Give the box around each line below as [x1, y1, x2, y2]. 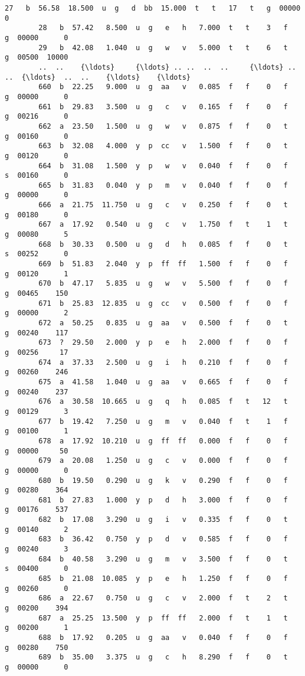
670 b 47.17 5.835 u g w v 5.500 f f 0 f [38, 279, 288, 288]
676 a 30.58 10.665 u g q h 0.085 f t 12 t [38, 397, 288, 406]
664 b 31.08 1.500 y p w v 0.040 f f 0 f [38, 161, 288, 170]
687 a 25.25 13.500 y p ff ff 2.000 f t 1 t [38, 613, 288, 622]
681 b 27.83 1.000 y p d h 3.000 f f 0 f [38, 495, 288, 504]
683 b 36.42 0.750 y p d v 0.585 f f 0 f [38, 535, 288, 544]
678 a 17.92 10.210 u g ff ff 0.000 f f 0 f [38, 436, 288, 445]
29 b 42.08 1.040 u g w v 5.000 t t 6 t [38, 43, 288, 52]
